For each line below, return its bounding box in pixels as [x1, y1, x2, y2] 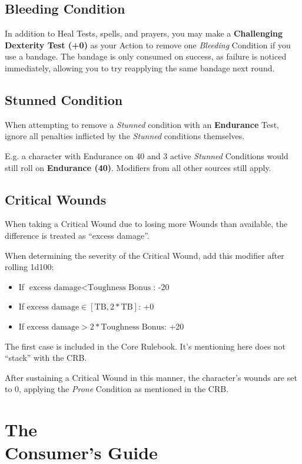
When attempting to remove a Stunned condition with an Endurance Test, [5, 118, 279, 130]
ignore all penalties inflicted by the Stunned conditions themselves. [5, 130, 245, 142]
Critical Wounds [5, 190, 107, 208]
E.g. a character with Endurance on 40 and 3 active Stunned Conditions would [5, 149, 288, 162]
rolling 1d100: [5, 261, 54, 273]
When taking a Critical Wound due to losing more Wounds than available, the [5, 218, 288, 230]
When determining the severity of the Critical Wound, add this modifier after [5, 249, 284, 261]
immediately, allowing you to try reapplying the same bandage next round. [5, 61, 275, 74]
